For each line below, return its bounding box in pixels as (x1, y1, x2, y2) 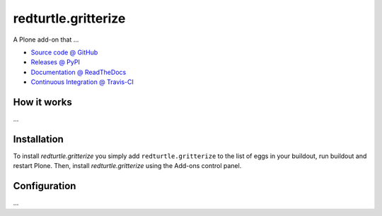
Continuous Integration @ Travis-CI (30, 78, 134, 86)
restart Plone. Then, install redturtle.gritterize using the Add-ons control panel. (13, 162, 242, 170)
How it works (13, 96, 72, 108)
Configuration (13, 180, 76, 192)
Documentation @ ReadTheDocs (30, 68, 127, 76)
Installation (13, 133, 64, 145)
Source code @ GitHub (30, 48, 98, 56)
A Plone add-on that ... (13, 35, 79, 44)
